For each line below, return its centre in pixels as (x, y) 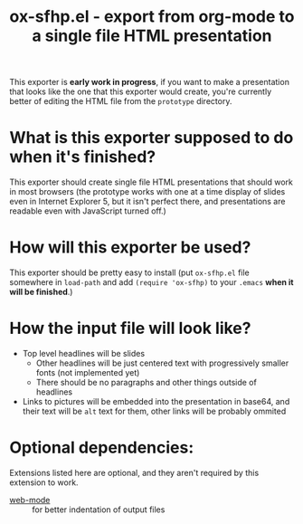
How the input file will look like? (130, 329)
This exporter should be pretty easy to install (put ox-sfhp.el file (130, 272)
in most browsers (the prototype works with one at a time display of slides (147, 192)
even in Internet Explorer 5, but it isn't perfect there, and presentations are (147, 202)
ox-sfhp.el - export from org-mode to (152, 17)
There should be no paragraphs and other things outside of (147, 382)
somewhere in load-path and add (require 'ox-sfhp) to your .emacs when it (151, 282)
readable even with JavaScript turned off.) (88, 211)
